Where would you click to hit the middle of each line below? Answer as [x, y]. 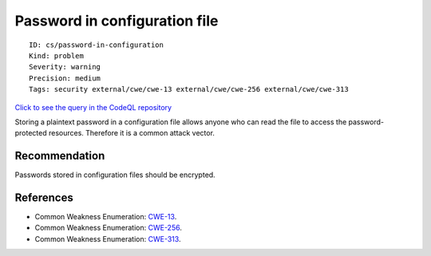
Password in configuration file [117, 21]
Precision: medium [65, 78]
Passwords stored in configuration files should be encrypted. [115, 175]
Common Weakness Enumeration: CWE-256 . [109, 228]
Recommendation [60, 156]
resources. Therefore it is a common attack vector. [132, 133]
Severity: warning [65, 67]
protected [31, 133]
